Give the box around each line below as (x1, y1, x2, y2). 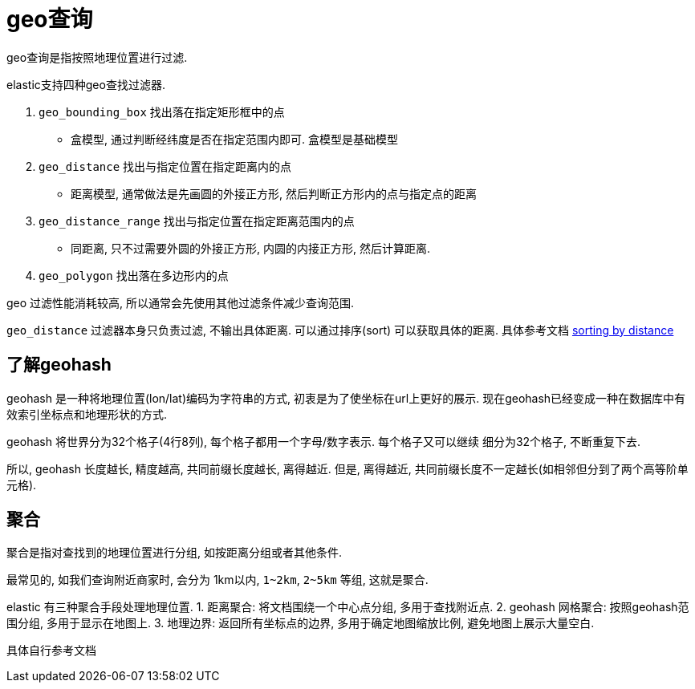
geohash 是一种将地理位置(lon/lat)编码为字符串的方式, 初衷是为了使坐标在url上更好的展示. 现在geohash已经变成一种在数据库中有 (6, 391, 686, 405)
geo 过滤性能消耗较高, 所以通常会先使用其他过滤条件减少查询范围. (6, 295, 355, 310)
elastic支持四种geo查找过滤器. (6, 77, 165, 91)
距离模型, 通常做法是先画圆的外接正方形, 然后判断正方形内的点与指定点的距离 (71, 186, 477, 201)
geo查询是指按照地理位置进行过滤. (6, 50, 188, 64)
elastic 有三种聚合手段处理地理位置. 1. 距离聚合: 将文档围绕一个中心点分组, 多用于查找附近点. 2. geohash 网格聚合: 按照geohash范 (6, 600, 689, 614)
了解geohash (6, 355, 112, 375)
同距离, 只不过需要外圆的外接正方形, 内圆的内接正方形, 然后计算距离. (71, 241, 430, 255)
